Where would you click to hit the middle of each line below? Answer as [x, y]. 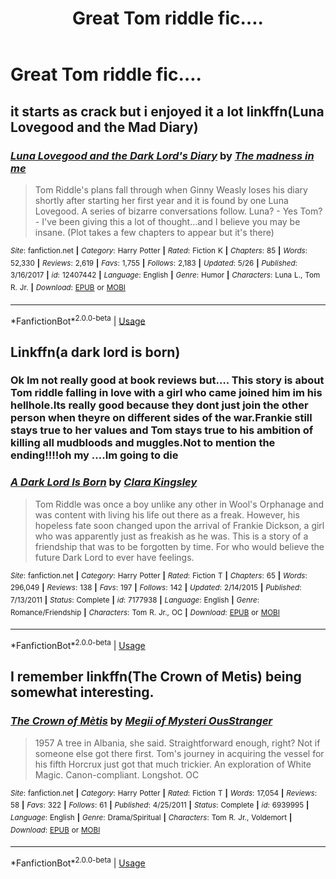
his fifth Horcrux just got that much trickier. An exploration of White [173, 764]
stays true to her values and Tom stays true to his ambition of [162, 430]
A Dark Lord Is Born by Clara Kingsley [104, 482]
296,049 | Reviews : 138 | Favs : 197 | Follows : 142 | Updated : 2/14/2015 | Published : [156, 588]
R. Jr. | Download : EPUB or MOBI [68, 287]
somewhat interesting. [82, 692]
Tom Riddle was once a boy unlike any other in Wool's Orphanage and [179, 504]
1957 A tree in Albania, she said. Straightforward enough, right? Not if [177, 743]
